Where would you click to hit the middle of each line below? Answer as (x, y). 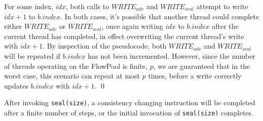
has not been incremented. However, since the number (172, 55)
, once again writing (132, 26)
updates (16, 85)
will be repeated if (32, 55)
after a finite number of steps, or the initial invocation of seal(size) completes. (129, 112)
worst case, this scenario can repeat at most (72, 76)
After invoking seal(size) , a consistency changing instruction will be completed (130, 103)
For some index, (29, 6)
